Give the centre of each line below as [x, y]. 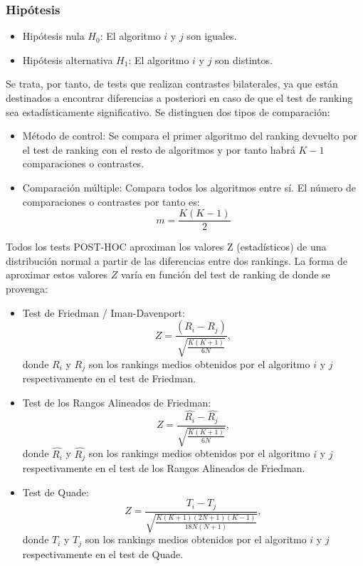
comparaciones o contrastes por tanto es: [111, 201]
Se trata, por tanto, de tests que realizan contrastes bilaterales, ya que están [172, 84]
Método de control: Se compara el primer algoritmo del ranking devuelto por [190, 136]
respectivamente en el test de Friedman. [109, 378]
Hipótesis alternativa [68, 59]
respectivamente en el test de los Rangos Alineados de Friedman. [164, 468]
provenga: [27, 288]
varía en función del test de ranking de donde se [225, 274]
